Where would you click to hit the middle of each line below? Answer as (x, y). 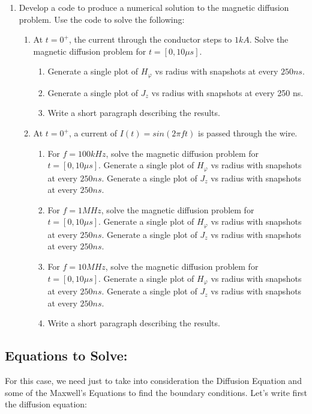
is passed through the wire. (248, 133)
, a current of (93, 133)
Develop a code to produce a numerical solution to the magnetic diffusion (154, 7)
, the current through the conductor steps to (150, 39)
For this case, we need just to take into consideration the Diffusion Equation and (153, 381)
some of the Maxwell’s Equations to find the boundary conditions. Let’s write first (156, 392)
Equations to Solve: (66, 355)
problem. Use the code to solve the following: (102, 19)
